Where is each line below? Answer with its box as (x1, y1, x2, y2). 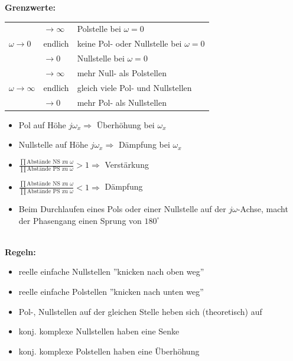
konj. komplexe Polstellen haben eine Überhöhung (18, 344, 200, 357)
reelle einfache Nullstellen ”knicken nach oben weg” (18, 265, 204, 278)
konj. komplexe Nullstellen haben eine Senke (18, 325, 180, 337)
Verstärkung (105, 158, 149, 171)
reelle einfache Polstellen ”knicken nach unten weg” (18, 285, 204, 298)
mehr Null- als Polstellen (77, 66, 167, 79)
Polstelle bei (77, 22, 121, 35)
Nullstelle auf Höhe (18, 138, 88, 151)
